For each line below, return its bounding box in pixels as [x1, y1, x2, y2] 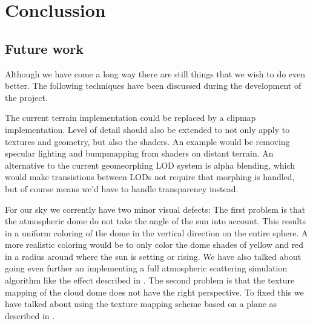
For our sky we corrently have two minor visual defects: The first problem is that [5, 202, 306, 215]
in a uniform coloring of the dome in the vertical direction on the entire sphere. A [5, 226, 308, 239]
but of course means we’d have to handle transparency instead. [5, 182, 239, 195]
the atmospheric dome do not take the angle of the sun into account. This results [5, 215, 306, 227]
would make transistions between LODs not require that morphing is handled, [5, 170, 295, 183]
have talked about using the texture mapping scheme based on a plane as [5, 297, 277, 310]
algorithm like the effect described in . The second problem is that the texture [5, 274, 295, 287]
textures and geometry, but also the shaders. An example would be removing [5, 135, 290, 147]
